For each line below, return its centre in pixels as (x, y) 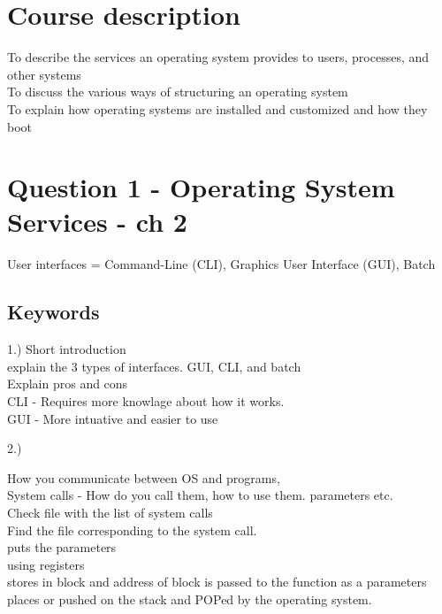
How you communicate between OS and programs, (144, 477)
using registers (46, 564)
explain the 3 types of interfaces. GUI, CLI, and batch (154, 366)
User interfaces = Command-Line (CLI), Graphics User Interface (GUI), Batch (221, 264)
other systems (44, 74)
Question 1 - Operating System (201, 187)
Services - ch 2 (97, 222)
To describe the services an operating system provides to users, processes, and (218, 57)
